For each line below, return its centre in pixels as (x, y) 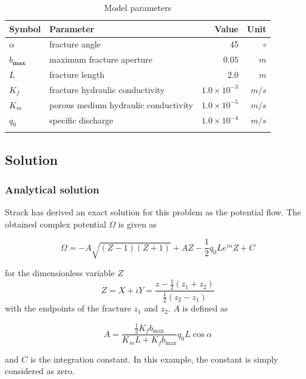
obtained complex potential (56, 224)
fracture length (77, 75)
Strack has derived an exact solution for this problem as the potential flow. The (153, 212)
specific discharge (81, 120)
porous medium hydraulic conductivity (121, 104)
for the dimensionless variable (60, 273)
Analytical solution (52, 189)
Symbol (25, 28)
